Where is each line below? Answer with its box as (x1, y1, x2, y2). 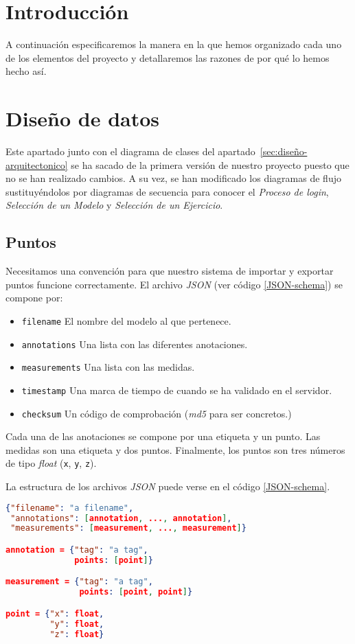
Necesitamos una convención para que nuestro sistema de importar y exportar (5, 264, 334, 278)
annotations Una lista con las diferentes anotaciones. (21, 336, 248, 351)
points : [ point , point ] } (79, 587, 193, 597)
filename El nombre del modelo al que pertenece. (21, 313, 231, 327)
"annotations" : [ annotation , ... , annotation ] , (10, 513, 232, 523)
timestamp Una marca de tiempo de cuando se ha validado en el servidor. (21, 382, 332, 397)
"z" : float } (49, 629, 104, 639)
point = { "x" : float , (5, 608, 104, 619)
